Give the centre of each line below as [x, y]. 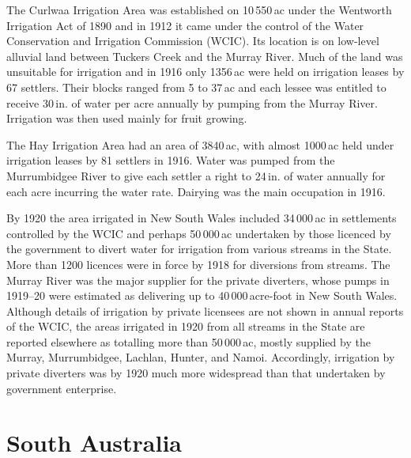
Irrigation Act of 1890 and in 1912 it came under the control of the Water [185, 25]
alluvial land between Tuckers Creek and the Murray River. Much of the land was [205, 56]
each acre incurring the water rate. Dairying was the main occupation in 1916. [196, 191]
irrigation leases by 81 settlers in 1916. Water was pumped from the [171, 160]
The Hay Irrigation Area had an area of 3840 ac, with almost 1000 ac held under [200, 144]
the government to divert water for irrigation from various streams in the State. [199, 249]
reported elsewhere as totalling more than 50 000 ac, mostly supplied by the [189, 341]
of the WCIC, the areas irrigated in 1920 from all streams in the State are [186, 326]
